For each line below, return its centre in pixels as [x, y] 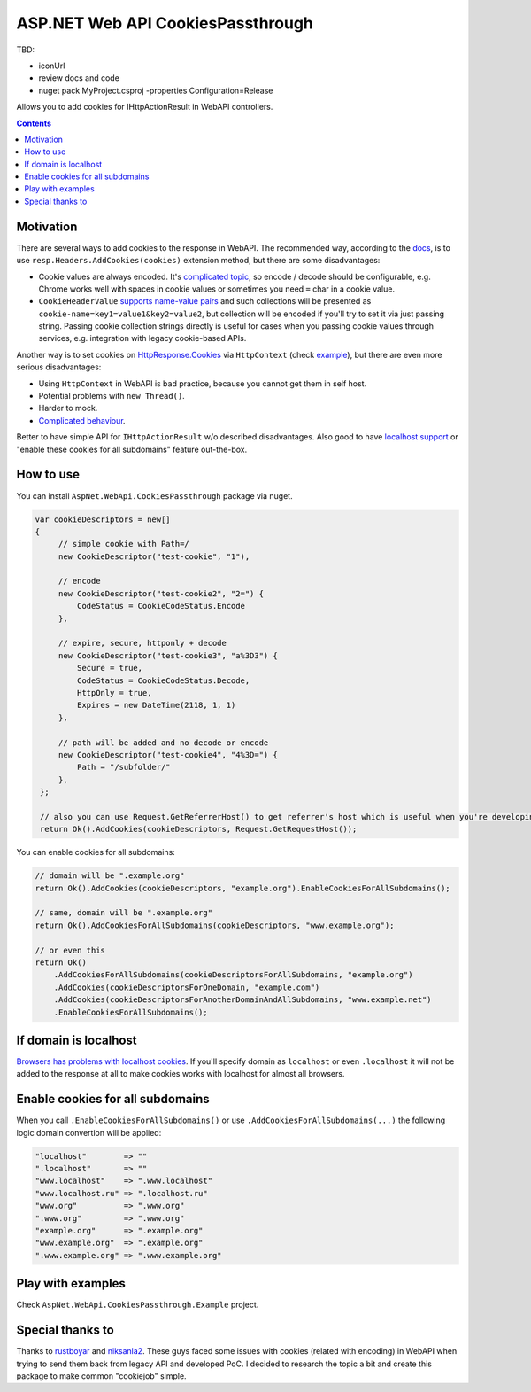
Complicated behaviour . [82, 420]
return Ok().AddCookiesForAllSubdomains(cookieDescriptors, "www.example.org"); [215, 925]
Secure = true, [110, 668]
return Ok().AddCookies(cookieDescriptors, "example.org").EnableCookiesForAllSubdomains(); [242, 888]
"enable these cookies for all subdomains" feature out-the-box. [132, 449]
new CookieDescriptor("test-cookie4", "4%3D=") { [168, 754]
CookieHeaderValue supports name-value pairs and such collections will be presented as [205, 301]
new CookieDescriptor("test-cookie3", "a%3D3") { [168, 655]
